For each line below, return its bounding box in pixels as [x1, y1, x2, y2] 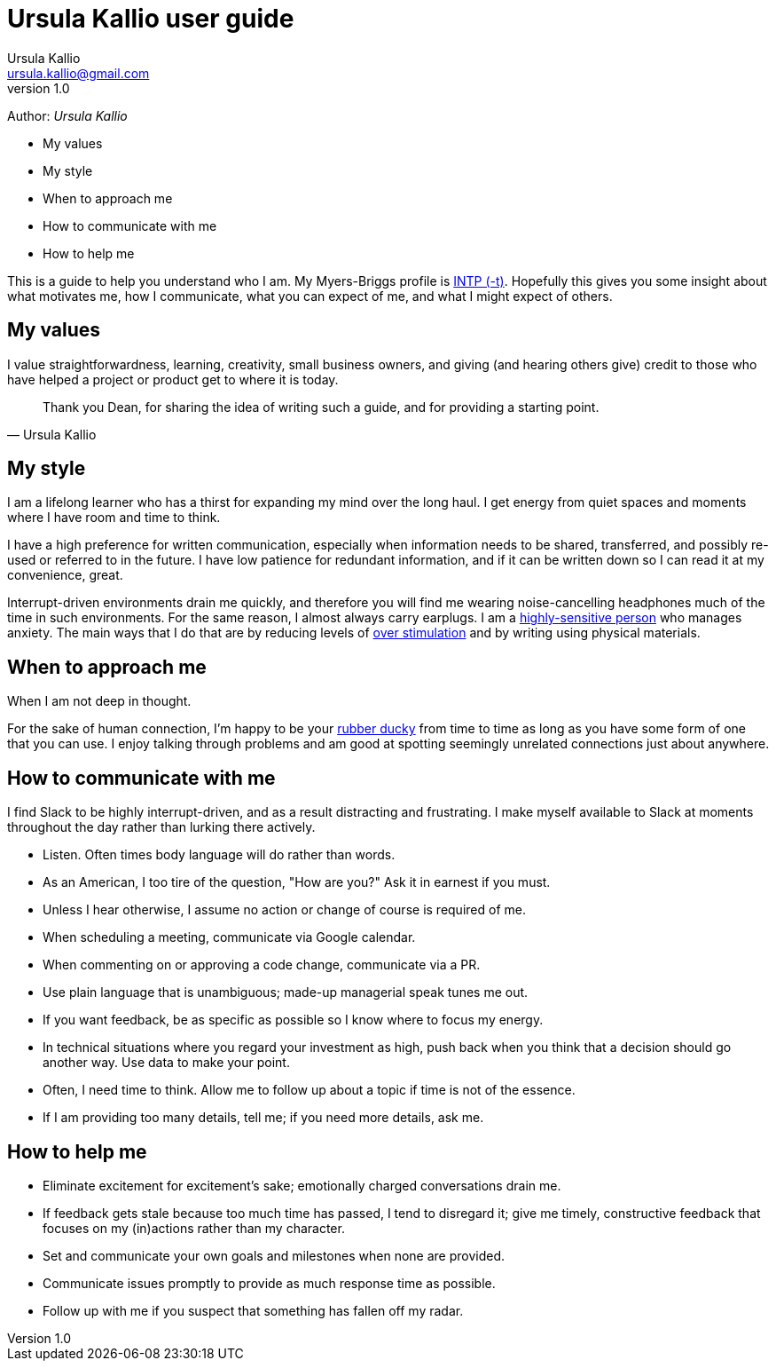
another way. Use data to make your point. [43, 1055, 290, 1071]
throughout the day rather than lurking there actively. [7, 819, 316, 835]
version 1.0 [7, 80, 70, 96]
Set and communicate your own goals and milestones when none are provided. [43, 1247, 505, 1263]
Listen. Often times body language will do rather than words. [43, 847, 396, 863]
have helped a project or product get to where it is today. [7, 371, 339, 387]
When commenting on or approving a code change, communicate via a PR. [43, 957, 481, 973]
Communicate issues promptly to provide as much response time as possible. [43, 1275, 496, 1291]
